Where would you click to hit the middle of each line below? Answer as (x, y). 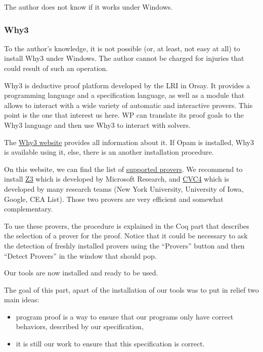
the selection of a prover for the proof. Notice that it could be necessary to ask (126, 236)
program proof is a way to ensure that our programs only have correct (125, 316)
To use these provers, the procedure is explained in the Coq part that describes (127, 225)
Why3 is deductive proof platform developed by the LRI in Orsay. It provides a (127, 85)
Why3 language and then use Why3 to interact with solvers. (97, 125)
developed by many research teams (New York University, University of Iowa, (124, 188)
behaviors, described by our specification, (80, 326)
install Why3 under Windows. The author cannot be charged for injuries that (124, 58)
